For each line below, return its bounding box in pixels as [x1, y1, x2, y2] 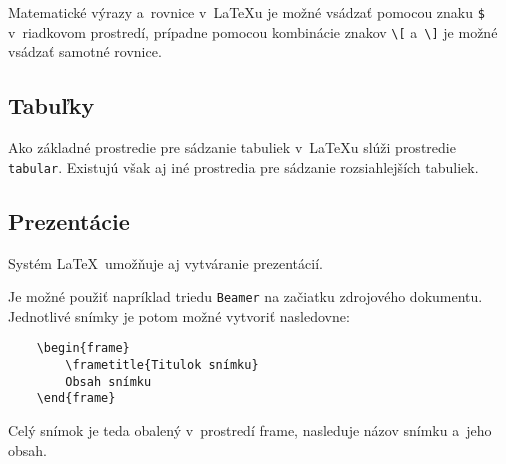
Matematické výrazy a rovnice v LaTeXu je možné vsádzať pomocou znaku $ [8, 2, 485, 22]
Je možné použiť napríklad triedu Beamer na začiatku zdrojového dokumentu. [8, 286, 483, 307]
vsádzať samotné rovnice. [8, 41, 162, 62]
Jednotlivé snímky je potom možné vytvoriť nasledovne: [8, 305, 350, 326]
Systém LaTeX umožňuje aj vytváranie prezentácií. [8, 252, 323, 273]
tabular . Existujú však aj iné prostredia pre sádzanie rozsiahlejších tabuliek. [8, 156, 479, 177]
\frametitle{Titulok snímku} [65, 358, 259, 373]
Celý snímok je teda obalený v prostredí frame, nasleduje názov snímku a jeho [8, 420, 492, 441]
